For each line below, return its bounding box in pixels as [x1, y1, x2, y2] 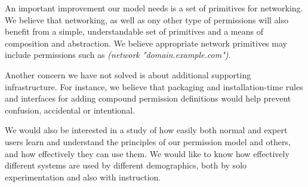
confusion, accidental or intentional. [5, 103, 135, 116]
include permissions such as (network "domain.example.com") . [5, 48, 231, 61]
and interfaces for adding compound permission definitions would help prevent [5, 92, 291, 105]
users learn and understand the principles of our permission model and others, [5, 135, 291, 148]
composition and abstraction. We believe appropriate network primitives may [5, 36, 287, 49]
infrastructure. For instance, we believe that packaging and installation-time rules [5, 80, 303, 93]
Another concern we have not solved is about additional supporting [5, 68, 251, 81]
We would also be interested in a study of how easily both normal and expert [5, 124, 288, 136]
